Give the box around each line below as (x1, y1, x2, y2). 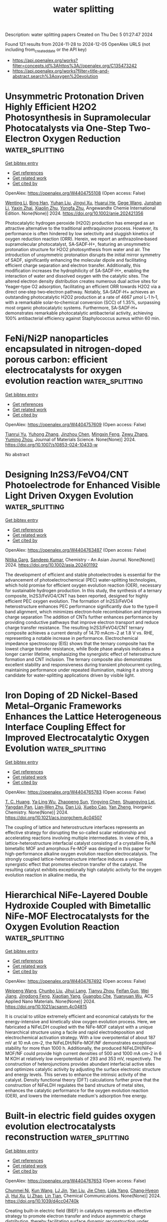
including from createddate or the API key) (5, 46, 87, 53)
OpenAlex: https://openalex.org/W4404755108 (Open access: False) (5, 190, 146, 196)
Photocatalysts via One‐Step (5, 123, 127, 134)
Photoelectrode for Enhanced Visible (5, 479, 161, 491)
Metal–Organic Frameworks (5, 700, 122, 711)
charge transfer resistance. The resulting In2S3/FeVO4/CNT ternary (5, 624, 144, 630)
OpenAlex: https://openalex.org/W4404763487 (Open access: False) (5, 547, 147, 553)
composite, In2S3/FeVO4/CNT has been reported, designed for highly (5, 593, 148, 599)
